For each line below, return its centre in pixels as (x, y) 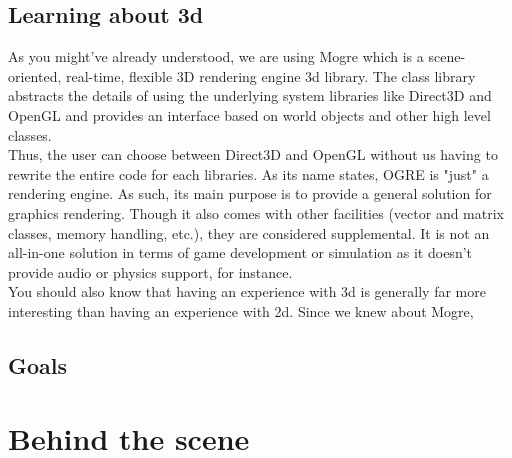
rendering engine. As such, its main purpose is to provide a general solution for (250, 193)
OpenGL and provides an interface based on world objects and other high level (249, 114)
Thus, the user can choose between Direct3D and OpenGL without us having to (253, 154)
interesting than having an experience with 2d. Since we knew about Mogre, (241, 310)
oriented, (35, 75)
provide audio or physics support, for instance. (150, 271)
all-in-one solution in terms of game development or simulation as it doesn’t (240, 252)
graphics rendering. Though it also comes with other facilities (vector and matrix (256, 212)
